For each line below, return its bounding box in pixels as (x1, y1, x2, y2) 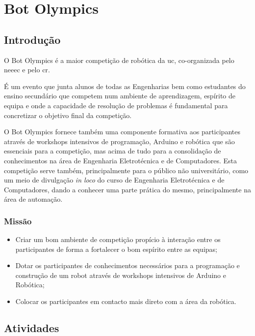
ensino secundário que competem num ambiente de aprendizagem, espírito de (4, 91, 236, 101)
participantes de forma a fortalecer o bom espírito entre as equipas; (15, 244, 217, 254)
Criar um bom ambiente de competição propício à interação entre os (15, 234, 221, 244)
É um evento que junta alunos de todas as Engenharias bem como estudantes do (4, 81, 246, 91)
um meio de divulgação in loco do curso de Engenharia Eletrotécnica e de (4, 175, 225, 185)
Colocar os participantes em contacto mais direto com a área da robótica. (15, 296, 236, 306)
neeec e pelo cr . (4, 64, 50, 75)
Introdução (4, 31, 61, 47)
